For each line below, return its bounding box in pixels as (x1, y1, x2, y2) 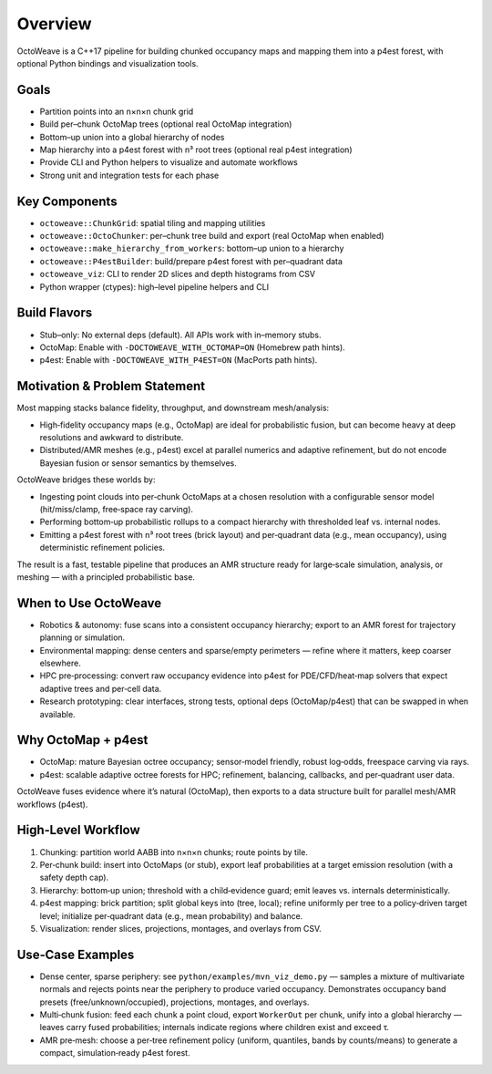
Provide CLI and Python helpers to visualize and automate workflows (39, 157, 298, 168)
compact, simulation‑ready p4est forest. (39, 1048, 190, 1059)
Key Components (16, 193, 118, 209)
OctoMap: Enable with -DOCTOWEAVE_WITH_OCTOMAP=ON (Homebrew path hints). (39, 342, 345, 353)
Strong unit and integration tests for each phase (39, 170, 220, 181)
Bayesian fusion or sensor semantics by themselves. (39, 457, 237, 469)
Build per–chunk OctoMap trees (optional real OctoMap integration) (39, 119, 292, 129)
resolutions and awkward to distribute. (39, 432, 184, 443)
